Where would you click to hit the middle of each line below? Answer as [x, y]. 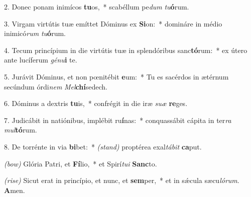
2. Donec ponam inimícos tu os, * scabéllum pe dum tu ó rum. [97, 6]
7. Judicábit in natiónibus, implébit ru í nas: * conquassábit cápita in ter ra [118, 120]
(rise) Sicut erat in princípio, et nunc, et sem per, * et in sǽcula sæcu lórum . [122, 180]
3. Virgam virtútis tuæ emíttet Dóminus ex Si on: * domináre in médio [113, 23]
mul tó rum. [21, 130]
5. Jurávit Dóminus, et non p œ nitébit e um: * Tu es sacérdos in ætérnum [116, 76]
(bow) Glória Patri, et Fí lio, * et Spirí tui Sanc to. [81, 163]
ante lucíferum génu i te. [41, 60]
